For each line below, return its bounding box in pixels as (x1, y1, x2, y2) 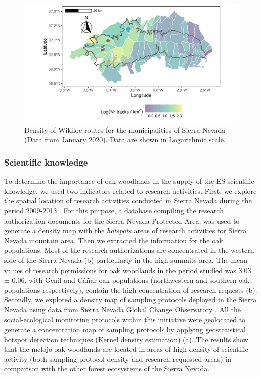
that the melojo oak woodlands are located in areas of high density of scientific (4, 344, 248, 354)
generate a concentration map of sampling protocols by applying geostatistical (4, 324, 246, 335)
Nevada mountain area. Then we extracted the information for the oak (4, 235, 223, 245)
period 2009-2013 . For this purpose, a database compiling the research (4, 205, 224, 216)
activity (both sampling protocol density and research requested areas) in (4, 353, 231, 364)
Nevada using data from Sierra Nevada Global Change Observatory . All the (4, 304, 241, 314)
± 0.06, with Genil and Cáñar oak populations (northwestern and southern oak (4, 275, 250, 285)
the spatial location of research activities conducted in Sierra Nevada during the (4, 195, 252, 206)
